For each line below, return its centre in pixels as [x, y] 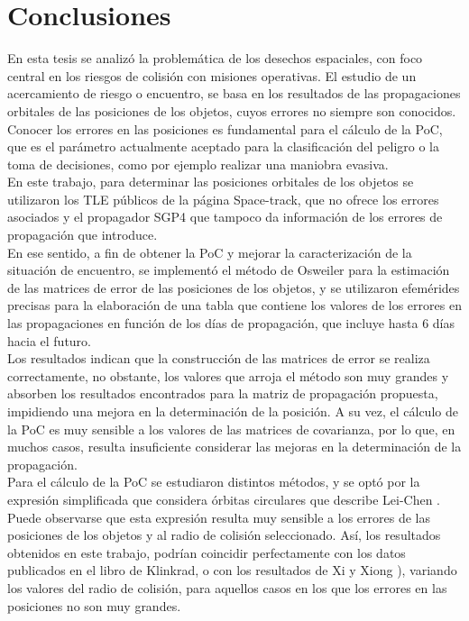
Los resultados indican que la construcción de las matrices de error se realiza [219, 358]
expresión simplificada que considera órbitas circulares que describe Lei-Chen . [224, 499]
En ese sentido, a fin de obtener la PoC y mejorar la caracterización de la [210, 252]
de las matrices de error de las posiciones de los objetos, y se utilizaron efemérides [234, 287]
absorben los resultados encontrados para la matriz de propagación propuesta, [223, 393]
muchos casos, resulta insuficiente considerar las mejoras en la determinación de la [234, 447]
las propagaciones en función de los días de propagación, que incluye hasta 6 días [231, 323]
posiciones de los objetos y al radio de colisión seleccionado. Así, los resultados [224, 535]
